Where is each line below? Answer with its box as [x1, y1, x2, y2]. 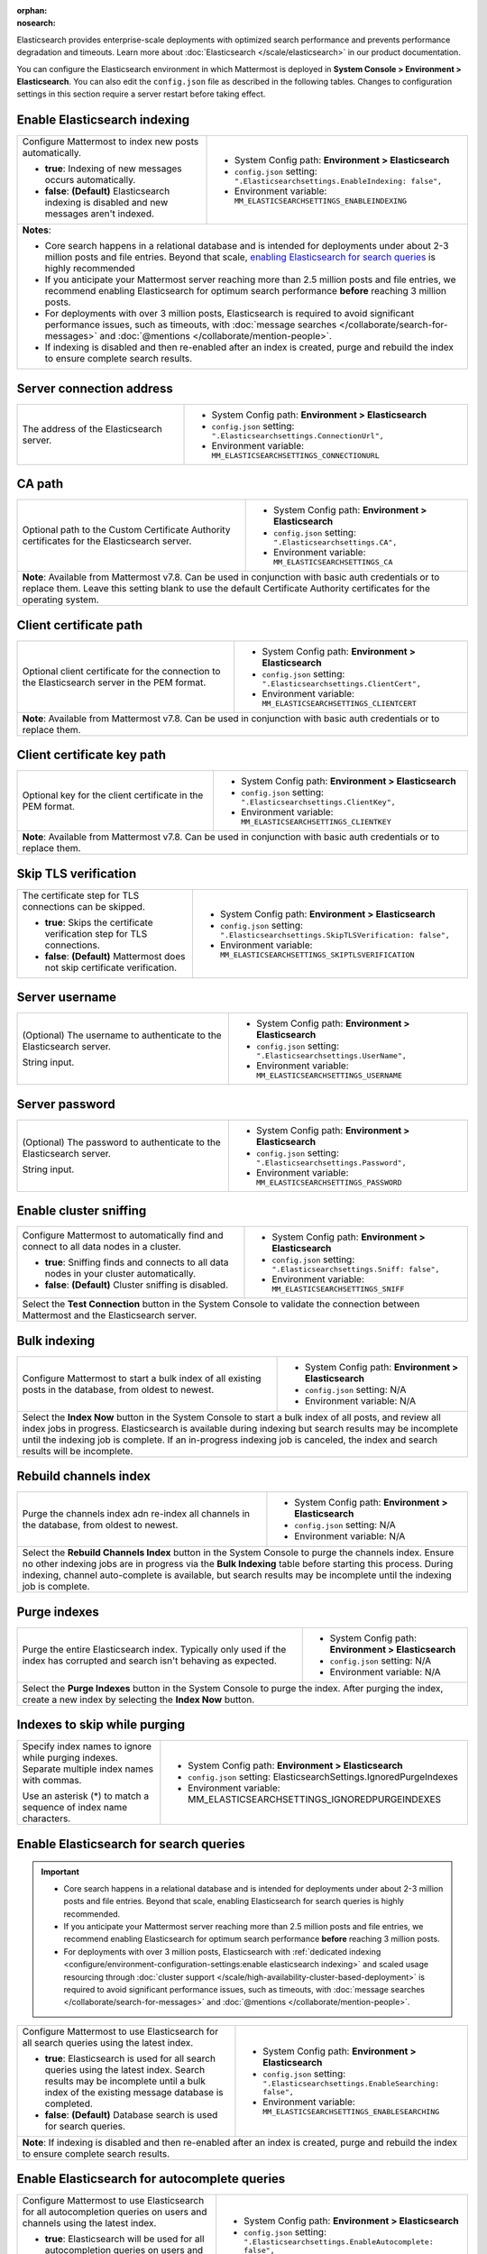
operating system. [22, 593, 99, 606]
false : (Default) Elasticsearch [44, 185, 170, 197]
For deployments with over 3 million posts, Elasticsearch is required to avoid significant [44, 307, 415, 320]
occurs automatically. [44, 174, 136, 187]
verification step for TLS [44, 927, 148, 939]
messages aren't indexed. [44, 207, 155, 220]
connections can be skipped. [22, 900, 146, 912]
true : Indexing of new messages [44, 162, 182, 175]
